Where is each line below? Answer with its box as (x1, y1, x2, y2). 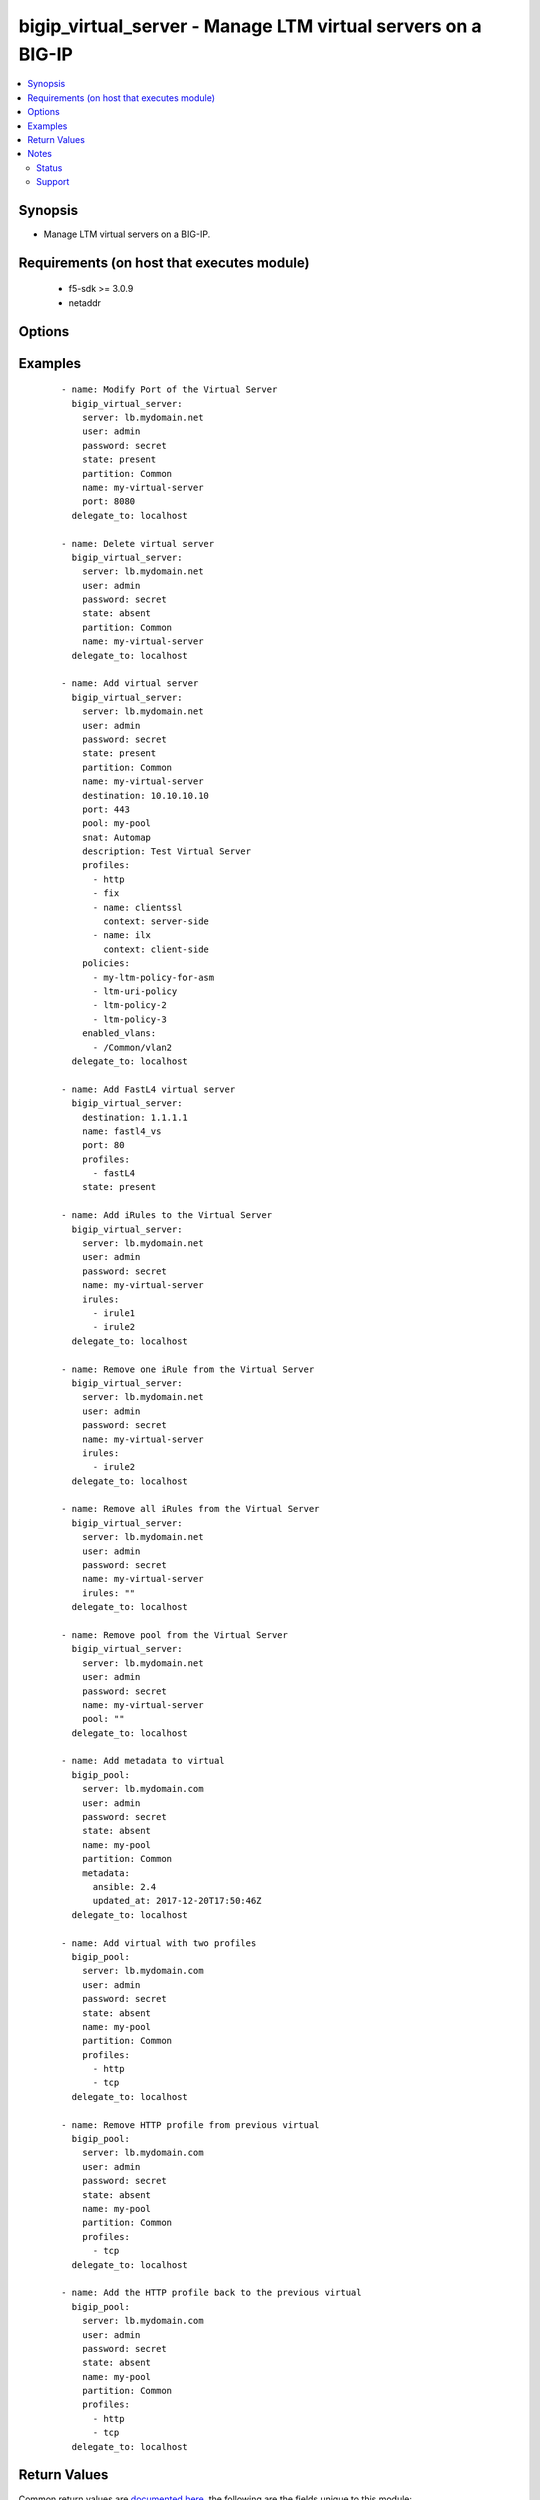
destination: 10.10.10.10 (81, 790, 210, 801)
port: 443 (81, 803, 130, 815)
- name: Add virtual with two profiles (61, 1937, 257, 1949)
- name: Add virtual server (61, 678, 199, 689)
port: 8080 (81, 496, 136, 507)
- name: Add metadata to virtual (61, 1755, 225, 1767)
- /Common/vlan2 (92, 1041, 173, 1053)
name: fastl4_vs (81, 1125, 162, 1137)
